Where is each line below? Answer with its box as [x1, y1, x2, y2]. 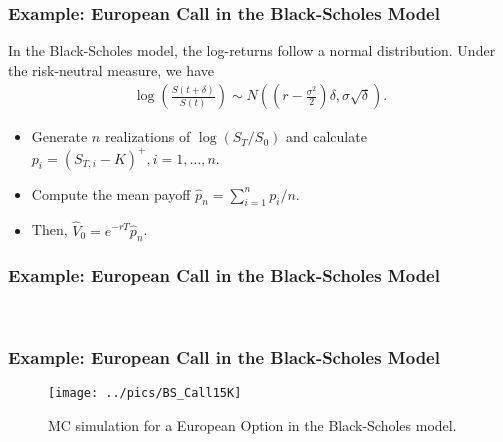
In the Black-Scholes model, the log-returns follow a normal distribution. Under [8, 40, 496, 61]
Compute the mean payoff [31, 183, 191, 204]
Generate [31, 126, 88, 147]
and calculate [286, 126, 367, 147]
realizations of [104, 126, 191, 147]
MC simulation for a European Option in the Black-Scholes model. [48, 415, 457, 436]
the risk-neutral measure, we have [8, 59, 214, 80]
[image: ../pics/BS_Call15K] [48, 386, 242, 401]
